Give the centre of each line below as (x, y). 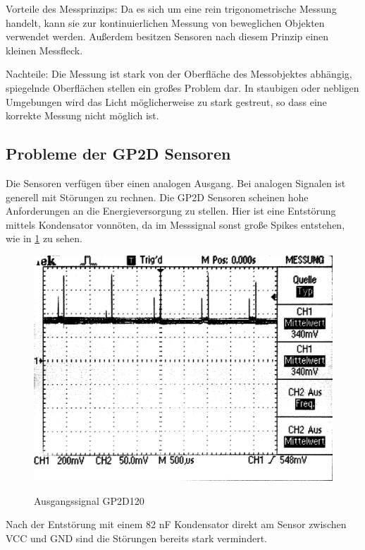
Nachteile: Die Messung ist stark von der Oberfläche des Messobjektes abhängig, (179, 74)
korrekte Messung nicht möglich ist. (82, 115)
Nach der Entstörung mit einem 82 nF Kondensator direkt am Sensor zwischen (176, 524)
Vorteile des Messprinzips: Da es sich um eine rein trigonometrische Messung (171, 8)
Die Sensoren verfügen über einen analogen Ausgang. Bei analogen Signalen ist (176, 183)
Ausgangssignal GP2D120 (89, 500)
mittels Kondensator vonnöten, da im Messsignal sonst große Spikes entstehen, (175, 224)
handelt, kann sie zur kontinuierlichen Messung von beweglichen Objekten (165, 22)
